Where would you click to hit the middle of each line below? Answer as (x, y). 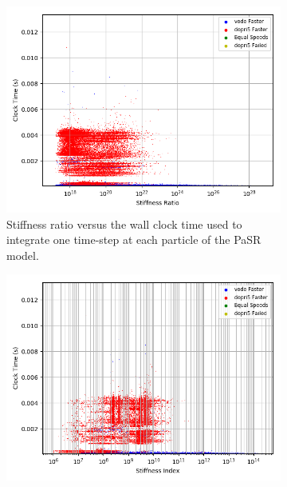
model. (23, 255)
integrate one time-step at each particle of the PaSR (134, 240)
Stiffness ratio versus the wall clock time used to (124, 224)
